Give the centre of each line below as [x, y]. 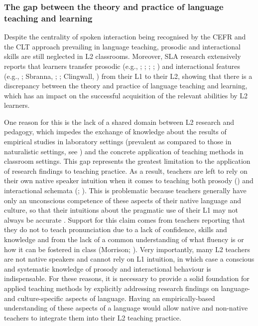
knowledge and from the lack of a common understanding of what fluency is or [124, 239]
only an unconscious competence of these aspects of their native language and [123, 200]
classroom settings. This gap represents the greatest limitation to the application [127, 161]
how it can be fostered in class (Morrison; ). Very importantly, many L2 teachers [127, 249]
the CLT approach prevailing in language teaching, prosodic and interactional [122, 46]
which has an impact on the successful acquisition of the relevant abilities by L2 [126, 95]
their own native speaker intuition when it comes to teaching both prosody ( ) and [129, 180]
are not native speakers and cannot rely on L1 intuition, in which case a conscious [129, 259]
